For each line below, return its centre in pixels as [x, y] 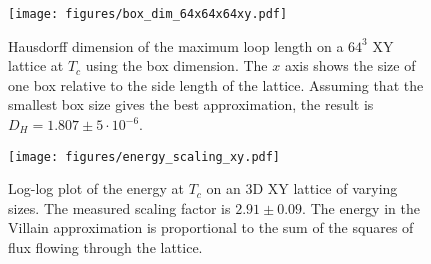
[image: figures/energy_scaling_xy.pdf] [144, 156]
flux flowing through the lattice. [105, 247]
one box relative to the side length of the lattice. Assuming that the [216, 84]
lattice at [36, 65]
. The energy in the [361, 207]
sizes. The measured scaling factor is [119, 207]
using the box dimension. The [176, 65]
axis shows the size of [350, 65]
